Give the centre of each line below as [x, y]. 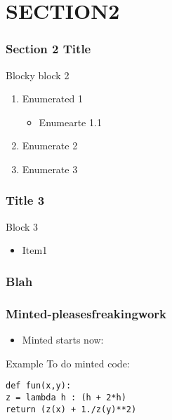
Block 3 [22, 226]
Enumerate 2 [50, 145]
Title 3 [25, 200]
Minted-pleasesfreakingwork [86, 313]
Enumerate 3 [50, 169]
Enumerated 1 [52, 99]
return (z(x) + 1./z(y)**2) [71, 409]
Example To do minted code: [68, 363]
